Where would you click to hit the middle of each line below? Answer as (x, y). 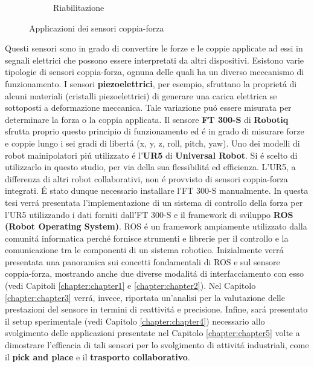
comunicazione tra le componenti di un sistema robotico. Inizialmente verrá (144, 250)
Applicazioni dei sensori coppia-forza (97, 28)
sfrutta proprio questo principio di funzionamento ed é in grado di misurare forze (155, 131)
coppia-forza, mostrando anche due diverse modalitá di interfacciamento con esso (155, 273)
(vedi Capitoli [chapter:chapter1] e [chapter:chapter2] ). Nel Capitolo (130, 286)
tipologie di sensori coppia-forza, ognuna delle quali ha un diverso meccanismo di (155, 72)
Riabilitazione (79, 7)
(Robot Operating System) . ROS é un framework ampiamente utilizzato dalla (156, 226)
